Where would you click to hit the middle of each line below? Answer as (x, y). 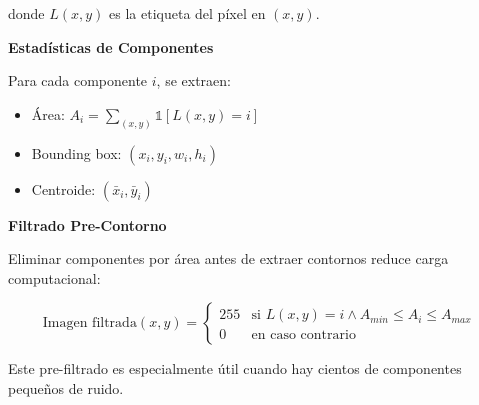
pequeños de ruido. (66, 388)
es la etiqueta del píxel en (187, 13)
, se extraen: (193, 80)
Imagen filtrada (89, 323)
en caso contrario (303, 335)
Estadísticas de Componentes (111, 46)
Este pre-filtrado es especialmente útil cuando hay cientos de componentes (235, 368)
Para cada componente (78, 80)
